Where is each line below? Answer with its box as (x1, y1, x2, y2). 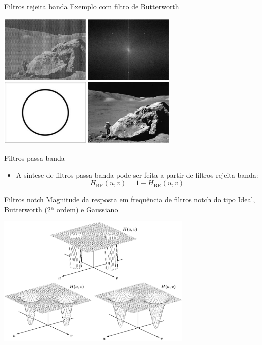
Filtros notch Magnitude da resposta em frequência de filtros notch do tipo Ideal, (4, 194, 255, 205)
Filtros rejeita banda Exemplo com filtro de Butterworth (4, 1, 179, 11)
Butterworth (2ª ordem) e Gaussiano (4, 204, 118, 214)
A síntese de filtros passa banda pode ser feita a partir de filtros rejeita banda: (16, 169, 258, 180)
